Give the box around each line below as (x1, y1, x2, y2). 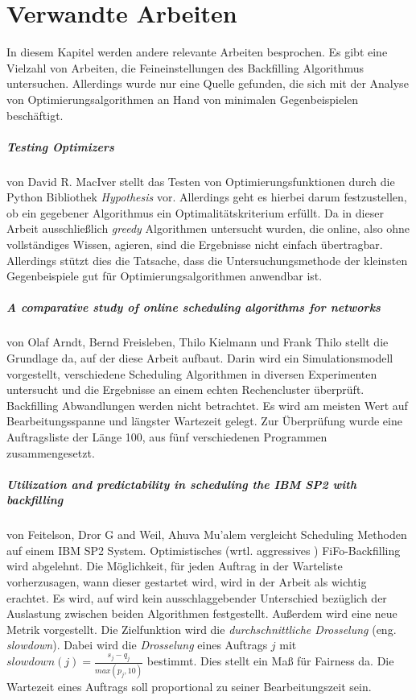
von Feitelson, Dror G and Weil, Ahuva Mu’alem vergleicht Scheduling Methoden (6, 526, 407, 543)
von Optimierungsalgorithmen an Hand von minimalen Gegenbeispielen (6, 90, 359, 107)
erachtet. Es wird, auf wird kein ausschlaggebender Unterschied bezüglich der (6, 589, 387, 606)
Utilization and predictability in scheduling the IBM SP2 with (6, 475, 356, 492)
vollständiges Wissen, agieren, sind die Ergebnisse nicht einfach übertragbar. (6, 236, 383, 253)
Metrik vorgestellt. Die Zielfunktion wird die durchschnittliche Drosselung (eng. (6, 620, 397, 637)
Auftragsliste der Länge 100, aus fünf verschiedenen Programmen (6, 428, 327, 445)
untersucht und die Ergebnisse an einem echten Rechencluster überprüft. (6, 381, 365, 398)
